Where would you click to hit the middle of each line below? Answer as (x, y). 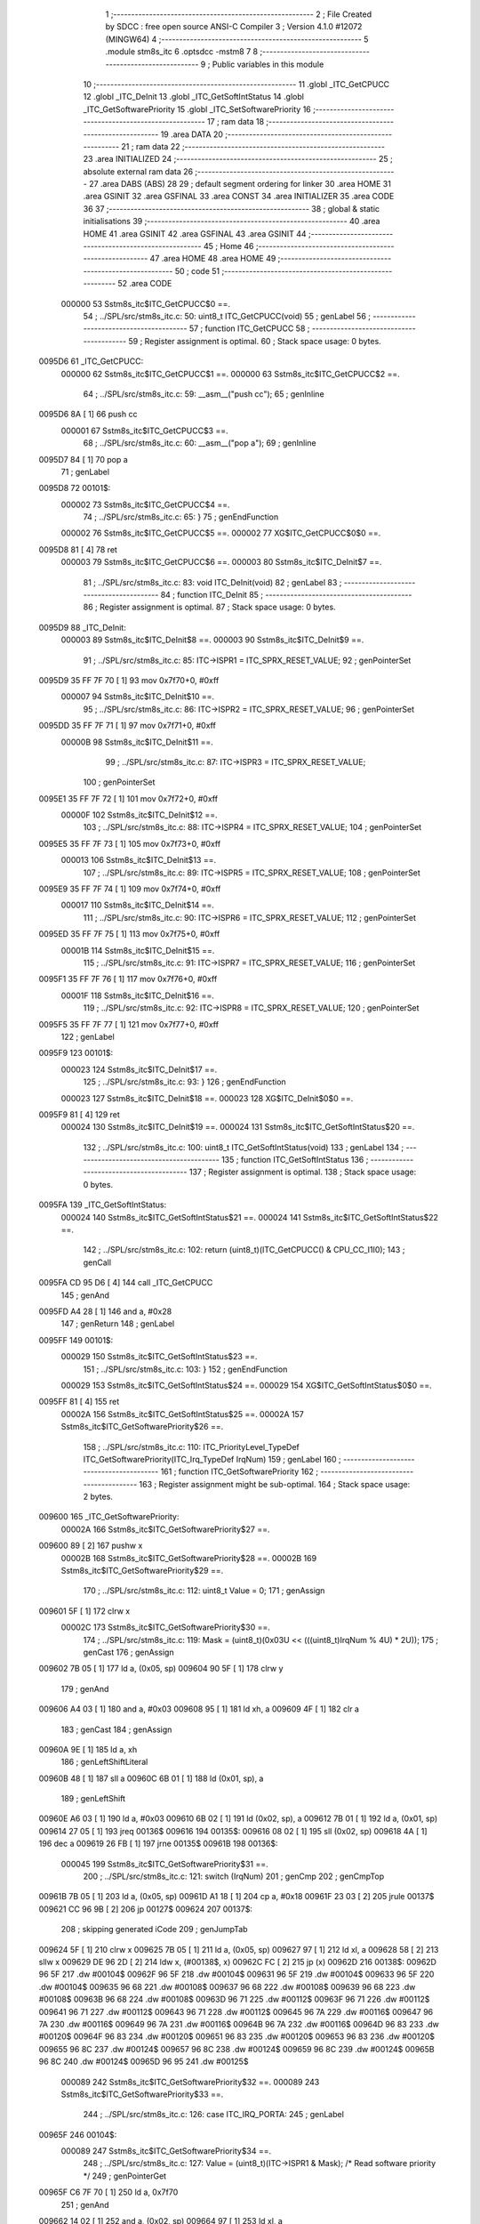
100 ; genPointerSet (119, 782)
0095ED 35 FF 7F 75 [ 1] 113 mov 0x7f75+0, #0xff (129, 934)
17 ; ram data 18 (236, 122)
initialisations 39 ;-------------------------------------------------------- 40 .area (232, 222)
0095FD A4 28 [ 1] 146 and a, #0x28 (105, 1311)
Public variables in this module (268, 64)
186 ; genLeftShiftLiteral (104, 1762)
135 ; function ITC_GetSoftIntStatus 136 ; (295, 1160)
